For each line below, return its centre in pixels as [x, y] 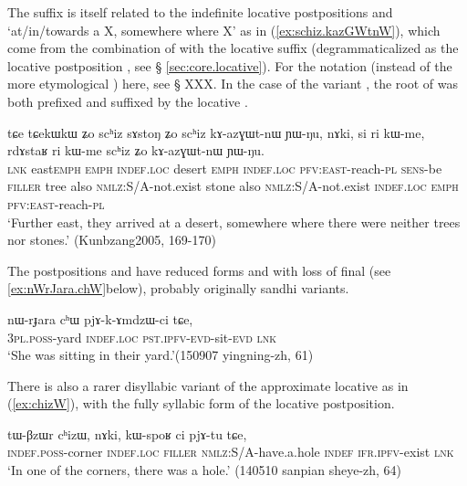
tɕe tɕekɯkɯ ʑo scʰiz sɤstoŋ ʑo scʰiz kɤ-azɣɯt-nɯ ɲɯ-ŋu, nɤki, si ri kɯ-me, [216, 132]
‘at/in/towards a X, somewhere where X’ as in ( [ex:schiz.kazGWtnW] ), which [224, 30]
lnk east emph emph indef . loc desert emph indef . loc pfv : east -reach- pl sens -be [225, 168]
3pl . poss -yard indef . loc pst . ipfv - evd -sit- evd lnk [142, 337]
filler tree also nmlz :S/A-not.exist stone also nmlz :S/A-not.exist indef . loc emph [233, 186]
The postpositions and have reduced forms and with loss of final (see [199, 270]
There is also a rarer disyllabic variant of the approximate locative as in [208, 385]
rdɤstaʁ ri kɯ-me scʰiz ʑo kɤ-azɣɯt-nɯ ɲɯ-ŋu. [136, 150]
